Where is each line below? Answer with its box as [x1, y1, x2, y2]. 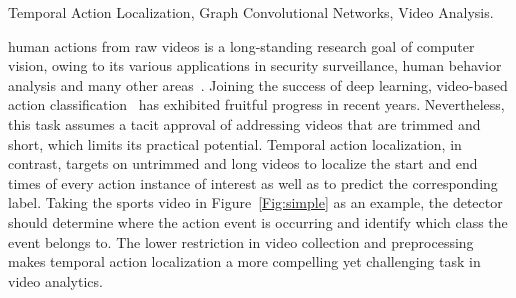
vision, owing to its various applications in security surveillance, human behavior [8, 55, 502, 76]
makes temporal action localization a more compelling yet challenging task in [8, 251, 481, 272]
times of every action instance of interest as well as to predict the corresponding [8, 172, 498, 193]
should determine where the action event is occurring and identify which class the [8, 211, 508, 232]
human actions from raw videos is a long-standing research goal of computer [8, 35, 475, 56]
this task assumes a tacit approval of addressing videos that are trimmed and [8, 113, 481, 134]
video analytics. [8, 270, 103, 291]
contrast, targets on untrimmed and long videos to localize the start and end [8, 153, 478, 174]
